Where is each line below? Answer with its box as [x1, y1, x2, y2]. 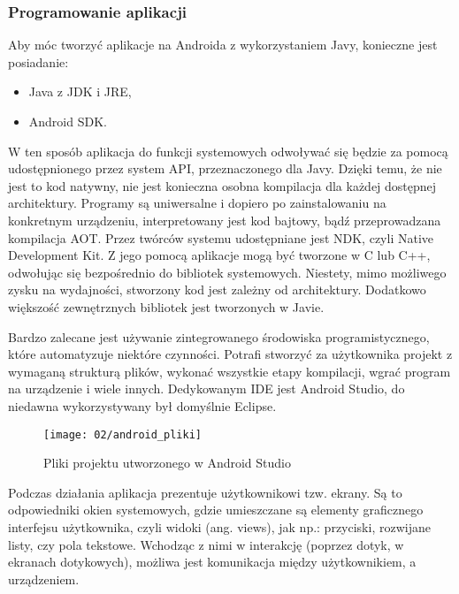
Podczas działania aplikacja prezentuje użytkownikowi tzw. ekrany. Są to [8, 483, 402, 501]
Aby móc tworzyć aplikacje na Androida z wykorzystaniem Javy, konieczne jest [8, 35, 438, 54]
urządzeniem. [8, 569, 80, 588]
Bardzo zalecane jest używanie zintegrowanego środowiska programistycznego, [8, 327, 430, 346]
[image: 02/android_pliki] [43, 428, 202, 441]
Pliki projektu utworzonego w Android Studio [43, 453, 291, 472]
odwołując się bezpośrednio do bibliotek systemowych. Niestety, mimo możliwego [8, 263, 447, 281]
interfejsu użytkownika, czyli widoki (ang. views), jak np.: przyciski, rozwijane [8, 517, 431, 536]
